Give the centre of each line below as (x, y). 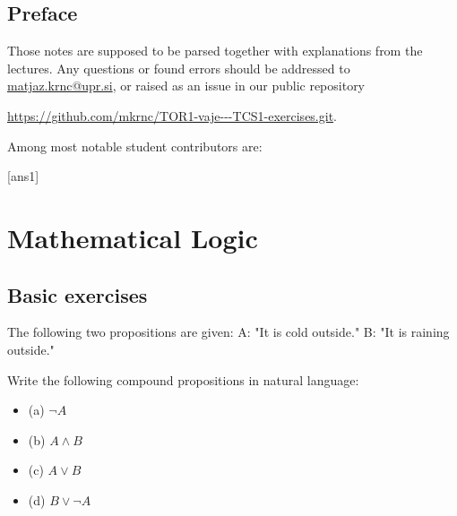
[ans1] (23, 176)
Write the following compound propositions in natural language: (183, 379)
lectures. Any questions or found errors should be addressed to (179, 68)
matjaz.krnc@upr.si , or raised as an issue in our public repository (186, 86)
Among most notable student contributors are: (135, 146)
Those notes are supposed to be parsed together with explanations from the (215, 51)
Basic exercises (78, 294)
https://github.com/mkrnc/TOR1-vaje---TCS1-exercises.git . (172, 115)
